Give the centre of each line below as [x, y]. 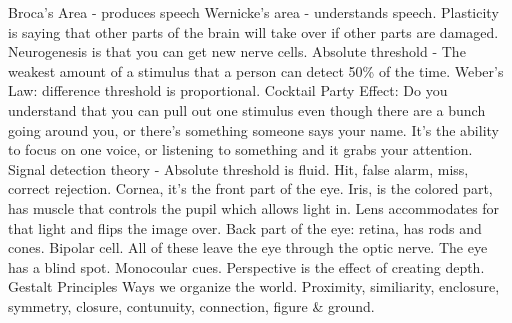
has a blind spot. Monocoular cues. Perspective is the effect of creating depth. [246, 266]
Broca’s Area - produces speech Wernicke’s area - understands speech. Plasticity [253, 12]
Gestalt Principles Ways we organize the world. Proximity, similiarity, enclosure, [254, 286]
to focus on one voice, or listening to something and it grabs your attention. [240, 149]
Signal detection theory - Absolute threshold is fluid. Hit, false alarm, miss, [238, 168]
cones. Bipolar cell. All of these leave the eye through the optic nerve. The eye [248, 247]
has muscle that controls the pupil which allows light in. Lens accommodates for [254, 207]
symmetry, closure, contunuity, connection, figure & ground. [191, 305]
